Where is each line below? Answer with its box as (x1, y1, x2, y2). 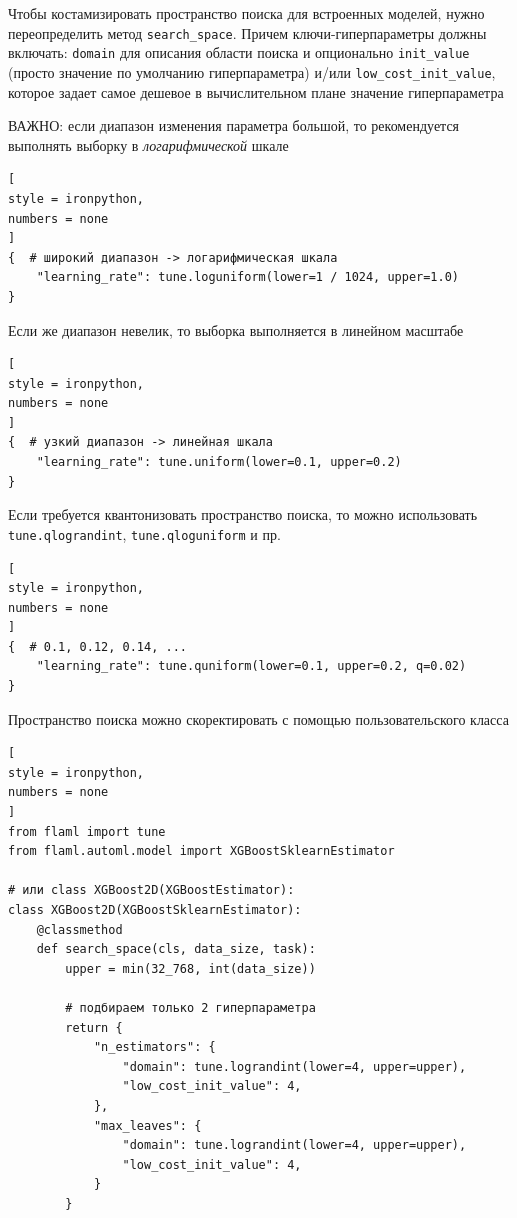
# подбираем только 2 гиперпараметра (65, 1000, 316, 1015)
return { (65, 1020, 123, 1035)
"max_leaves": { (93, 1118, 202, 1133)
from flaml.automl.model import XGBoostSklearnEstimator (8, 844, 395, 859)
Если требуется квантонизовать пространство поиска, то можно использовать (8, 504, 478, 525)
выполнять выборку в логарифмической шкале (8, 134, 289, 155)
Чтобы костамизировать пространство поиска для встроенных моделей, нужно (8, 3, 485, 23)
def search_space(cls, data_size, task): (36, 942, 316, 957)
